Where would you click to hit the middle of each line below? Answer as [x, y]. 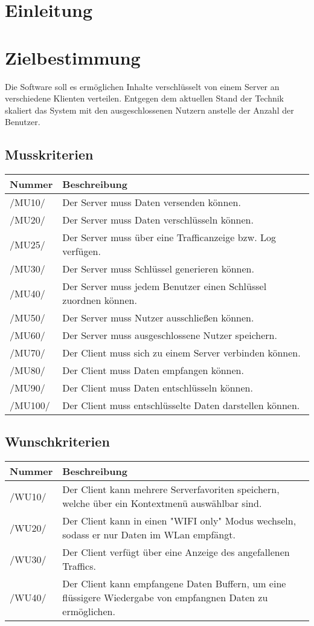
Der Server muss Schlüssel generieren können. [158, 269]
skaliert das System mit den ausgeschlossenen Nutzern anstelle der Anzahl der [149, 110]
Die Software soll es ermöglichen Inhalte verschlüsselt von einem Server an [142, 86]
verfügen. [82, 251]
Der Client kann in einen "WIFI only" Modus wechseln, [179, 521]
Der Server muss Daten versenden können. [152, 202]
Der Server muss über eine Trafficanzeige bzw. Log [169, 237]
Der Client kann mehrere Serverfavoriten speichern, [171, 489]
